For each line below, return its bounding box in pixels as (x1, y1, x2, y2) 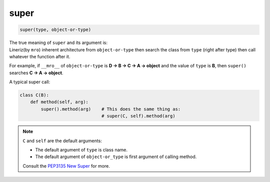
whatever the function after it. (9, 53, 70, 59)
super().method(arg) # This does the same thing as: (40, 106, 181, 112)
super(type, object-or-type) (19, 27, 91, 32)
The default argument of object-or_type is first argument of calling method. (35, 154, 197, 160)
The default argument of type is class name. (35, 147, 127, 153)
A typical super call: (9, 79, 50, 85)
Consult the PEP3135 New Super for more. (22, 163, 110, 169)
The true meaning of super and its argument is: (9, 40, 107, 46)
